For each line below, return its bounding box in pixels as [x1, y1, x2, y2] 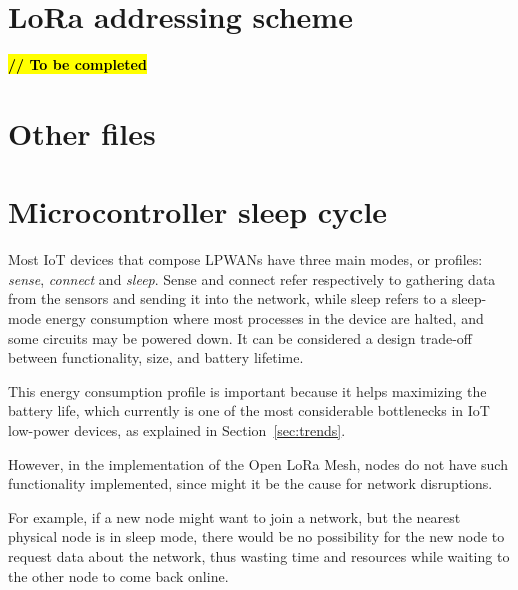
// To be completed [8, 54, 147, 75]
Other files [8, 112, 156, 153]
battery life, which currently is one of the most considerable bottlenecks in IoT [8, 400, 490, 421]
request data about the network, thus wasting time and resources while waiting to [8, 545, 510, 566]
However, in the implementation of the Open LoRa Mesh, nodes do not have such [8, 453, 508, 474]
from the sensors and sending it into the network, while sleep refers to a [8, 288, 448, 309]
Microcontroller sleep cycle [8, 191, 388, 232]
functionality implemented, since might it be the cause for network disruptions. [8, 473, 493, 494]
